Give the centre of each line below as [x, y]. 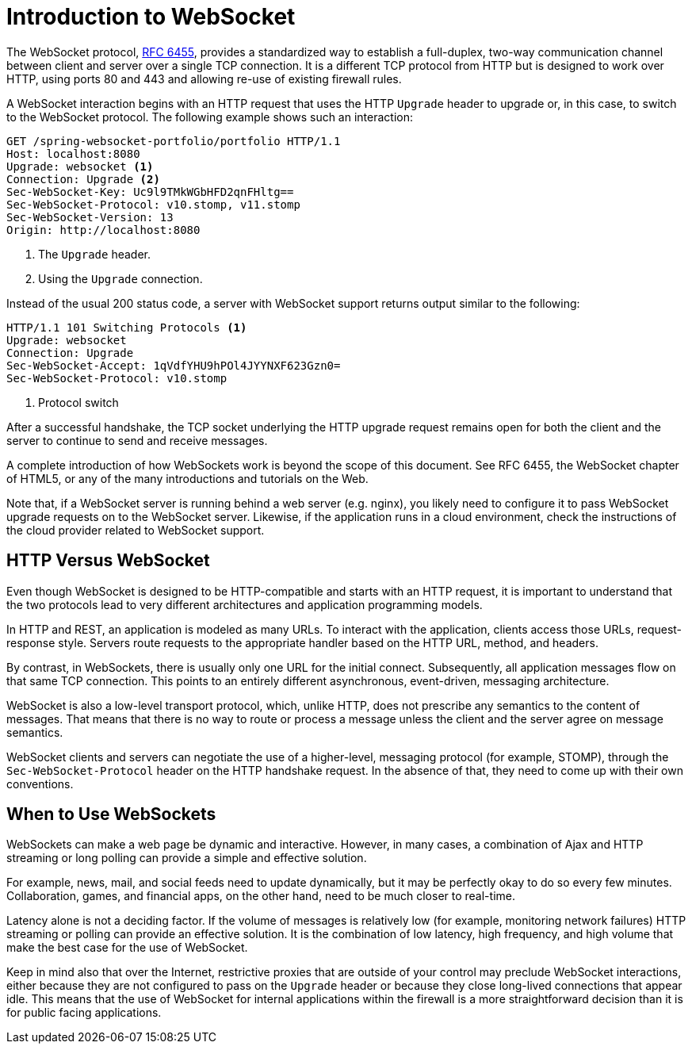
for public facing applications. [84, 1013]
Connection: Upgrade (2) [83, 179]
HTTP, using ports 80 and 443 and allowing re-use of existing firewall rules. [204, 79]
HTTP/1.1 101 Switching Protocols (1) [127, 327]
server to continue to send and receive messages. [137, 440]
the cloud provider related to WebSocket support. [136, 530]
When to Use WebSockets [111, 814]
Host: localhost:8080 [73, 153]
